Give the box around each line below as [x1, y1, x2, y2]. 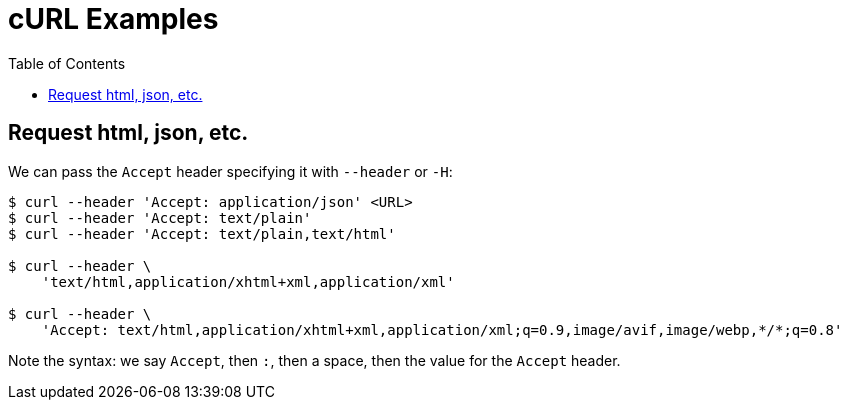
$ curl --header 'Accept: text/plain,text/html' [8, 225, 396, 242]
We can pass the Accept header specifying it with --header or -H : [8, 162, 453, 180]
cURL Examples [8, 2, 219, 36]
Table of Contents [8, 54, 126, 72]
